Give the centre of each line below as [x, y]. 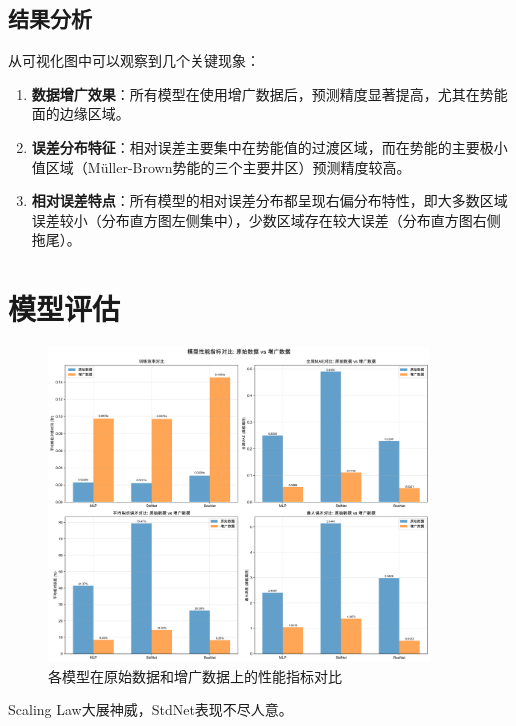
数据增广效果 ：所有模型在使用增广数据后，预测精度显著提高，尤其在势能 [269, 93]
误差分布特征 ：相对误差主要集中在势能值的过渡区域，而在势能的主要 [255, 146]
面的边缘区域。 [80, 113]
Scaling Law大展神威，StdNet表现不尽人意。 [150, 709]
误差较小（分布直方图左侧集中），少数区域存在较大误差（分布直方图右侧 [266, 219]
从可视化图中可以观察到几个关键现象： [134, 60]
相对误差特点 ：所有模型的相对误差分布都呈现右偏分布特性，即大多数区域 [269, 200]
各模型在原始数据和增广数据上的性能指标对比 [195, 675]
